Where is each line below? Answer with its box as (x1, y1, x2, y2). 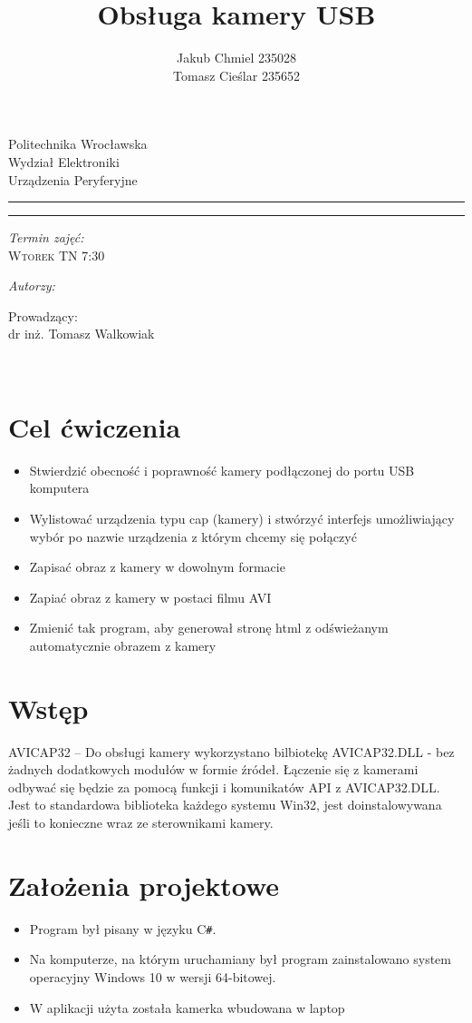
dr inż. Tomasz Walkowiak (8, 324, 155, 343)
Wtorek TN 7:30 (8, 245, 105, 264)
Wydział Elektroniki (8, 152, 120, 171)
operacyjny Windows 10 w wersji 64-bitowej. (29, 968, 276, 986)
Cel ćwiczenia (8, 408, 181, 445)
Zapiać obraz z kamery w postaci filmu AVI (29, 587, 272, 606)
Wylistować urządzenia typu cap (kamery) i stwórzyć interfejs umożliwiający (29, 508, 455, 527)
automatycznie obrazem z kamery (29, 635, 217, 654)
